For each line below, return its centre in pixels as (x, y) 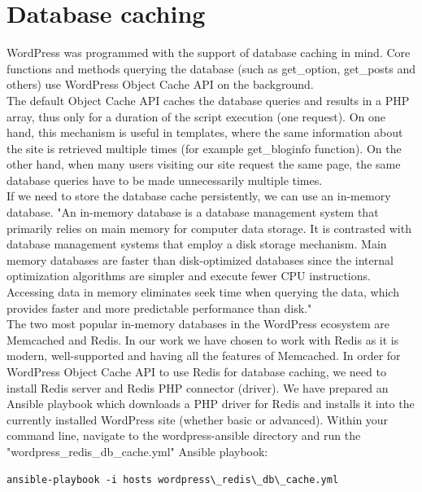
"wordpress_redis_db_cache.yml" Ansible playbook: (137, 451)
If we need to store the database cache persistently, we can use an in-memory (199, 196)
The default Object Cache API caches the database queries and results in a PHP (208, 100)
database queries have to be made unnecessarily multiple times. (165, 180)
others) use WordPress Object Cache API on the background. (160, 84)
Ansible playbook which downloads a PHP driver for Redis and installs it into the (211, 404)
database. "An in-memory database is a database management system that (193, 212)
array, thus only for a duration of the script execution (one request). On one (196, 116)
